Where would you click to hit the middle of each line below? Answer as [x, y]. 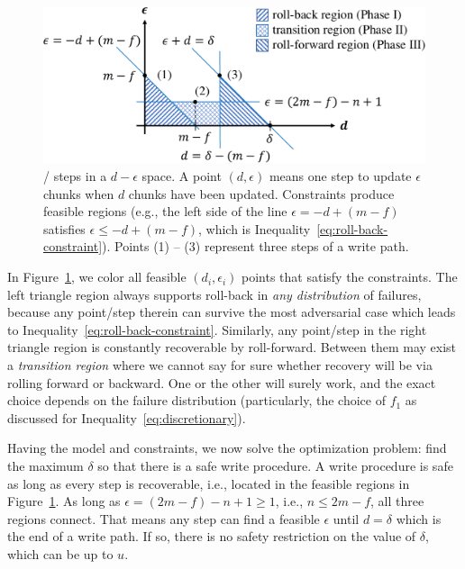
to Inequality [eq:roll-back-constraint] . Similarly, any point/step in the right [217, 329]
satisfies [64, 228]
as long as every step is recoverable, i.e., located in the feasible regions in [209, 483]
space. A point [182, 176]
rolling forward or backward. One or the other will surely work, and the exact [222, 382]
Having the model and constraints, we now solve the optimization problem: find [227, 448]
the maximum [46, 465]
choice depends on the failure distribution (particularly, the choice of [196, 400]
